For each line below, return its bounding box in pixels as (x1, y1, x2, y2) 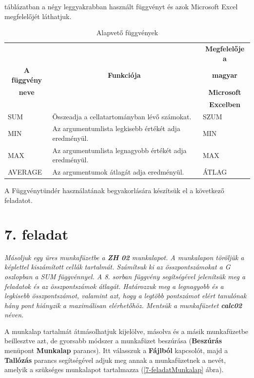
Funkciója (107, 70, 141, 80)
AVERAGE (8, 167, 42, 177)
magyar (212, 70, 237, 80)
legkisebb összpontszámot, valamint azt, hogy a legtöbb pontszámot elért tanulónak (4, 290, 247, 301)
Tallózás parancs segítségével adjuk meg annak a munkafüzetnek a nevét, (4, 355, 226, 365)
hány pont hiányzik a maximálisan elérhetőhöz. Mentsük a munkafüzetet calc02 (4, 300, 242, 310)
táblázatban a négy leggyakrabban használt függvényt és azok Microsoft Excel (4, 1, 238, 11)
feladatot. (4, 195, 33, 205)
